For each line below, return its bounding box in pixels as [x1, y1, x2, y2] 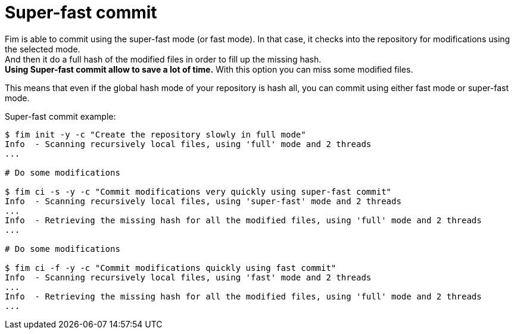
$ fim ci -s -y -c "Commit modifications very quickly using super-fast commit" [5, 186, 392, 196]
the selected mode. [5, 43, 80, 54]
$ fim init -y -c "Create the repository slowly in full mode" [5, 129, 306, 139]
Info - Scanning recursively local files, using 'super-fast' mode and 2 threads [5, 196, 401, 206]
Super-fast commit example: [5, 111, 116, 121]
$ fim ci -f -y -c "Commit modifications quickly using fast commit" [5, 263, 337, 273]
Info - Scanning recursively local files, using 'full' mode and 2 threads [5, 139, 372, 149]
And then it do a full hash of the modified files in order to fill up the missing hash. [5, 54, 322, 64]
